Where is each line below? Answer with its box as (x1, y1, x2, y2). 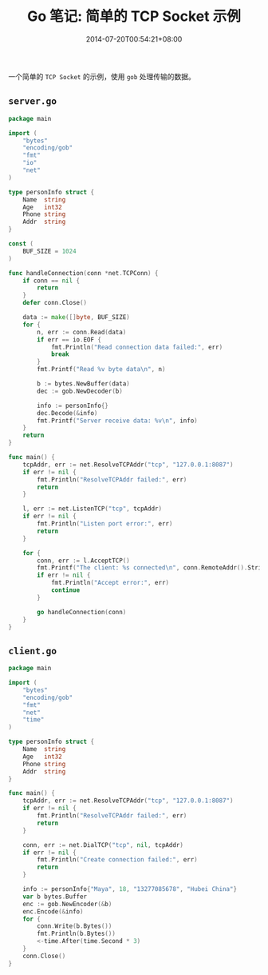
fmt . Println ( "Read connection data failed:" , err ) (50, 343, 223, 351)
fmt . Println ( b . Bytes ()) (37, 929, 116, 938)
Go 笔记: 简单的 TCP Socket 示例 (27, 7, 241, 26)
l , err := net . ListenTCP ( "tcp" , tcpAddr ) (22, 505, 162, 513)
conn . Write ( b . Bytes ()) (37, 922, 112, 930)
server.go (8, 95, 57, 107)
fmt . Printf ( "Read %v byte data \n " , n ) (37, 366, 166, 374)
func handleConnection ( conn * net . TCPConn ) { (8, 269, 159, 277)
